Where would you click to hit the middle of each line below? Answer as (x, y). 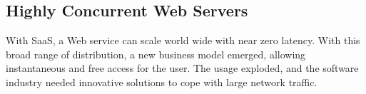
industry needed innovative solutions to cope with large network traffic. (162, 82)
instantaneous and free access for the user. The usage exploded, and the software (182, 68)
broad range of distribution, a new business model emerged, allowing (156, 54)
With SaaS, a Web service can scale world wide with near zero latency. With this (183, 40)
